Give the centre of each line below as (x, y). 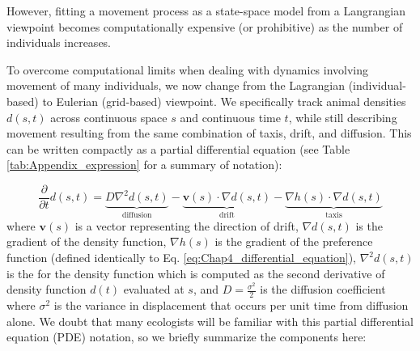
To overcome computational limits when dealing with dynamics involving (188, 69)
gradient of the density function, (87, 241)
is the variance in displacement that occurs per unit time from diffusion (231, 305)
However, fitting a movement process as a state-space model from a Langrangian (206, 11)
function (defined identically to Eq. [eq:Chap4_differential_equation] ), (181, 258)
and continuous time (230, 117)
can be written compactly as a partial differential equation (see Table (178, 148)
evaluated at (154, 289)
